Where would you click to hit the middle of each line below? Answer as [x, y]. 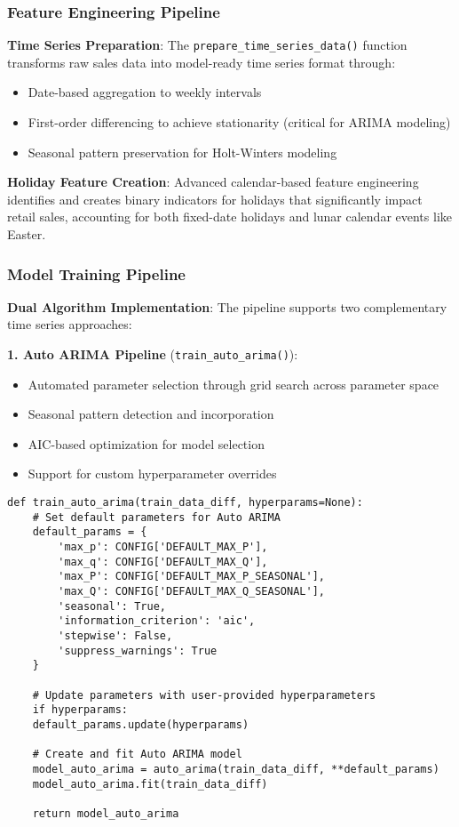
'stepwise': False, [115, 635]
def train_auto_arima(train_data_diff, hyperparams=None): [185, 503]
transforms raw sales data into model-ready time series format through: [202, 62]
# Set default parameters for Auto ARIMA [156, 517]
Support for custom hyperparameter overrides [152, 474]
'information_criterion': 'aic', [157, 621]
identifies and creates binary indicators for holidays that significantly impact [215, 199]
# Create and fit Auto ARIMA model [137, 755]
